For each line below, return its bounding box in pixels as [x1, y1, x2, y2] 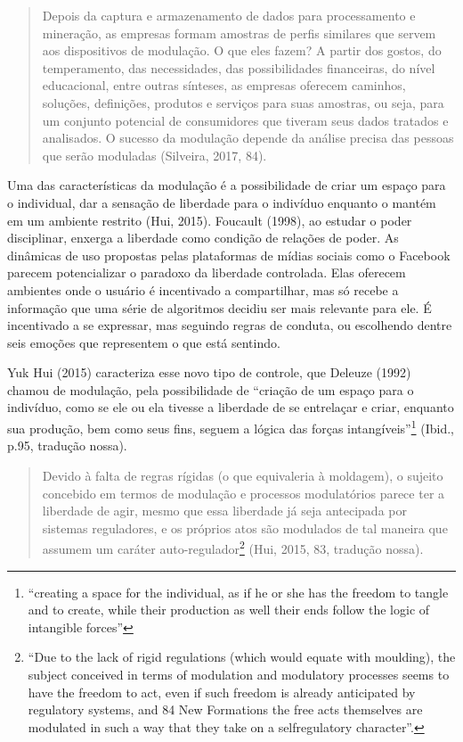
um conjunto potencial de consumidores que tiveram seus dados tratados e [42, 111, 449, 129]
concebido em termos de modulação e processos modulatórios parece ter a [42, 483, 445, 502]
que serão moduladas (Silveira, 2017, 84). [42, 145, 267, 164]
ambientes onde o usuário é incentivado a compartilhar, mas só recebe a [7, 280, 399, 299]
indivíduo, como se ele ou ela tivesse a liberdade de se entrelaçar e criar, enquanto [7, 398, 454, 416]
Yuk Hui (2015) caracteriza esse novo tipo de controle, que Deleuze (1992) [7, 363, 411, 382]
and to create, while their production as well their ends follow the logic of [28, 600, 430, 619]
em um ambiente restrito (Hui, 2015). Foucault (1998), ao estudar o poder [7, 210, 412, 229]
